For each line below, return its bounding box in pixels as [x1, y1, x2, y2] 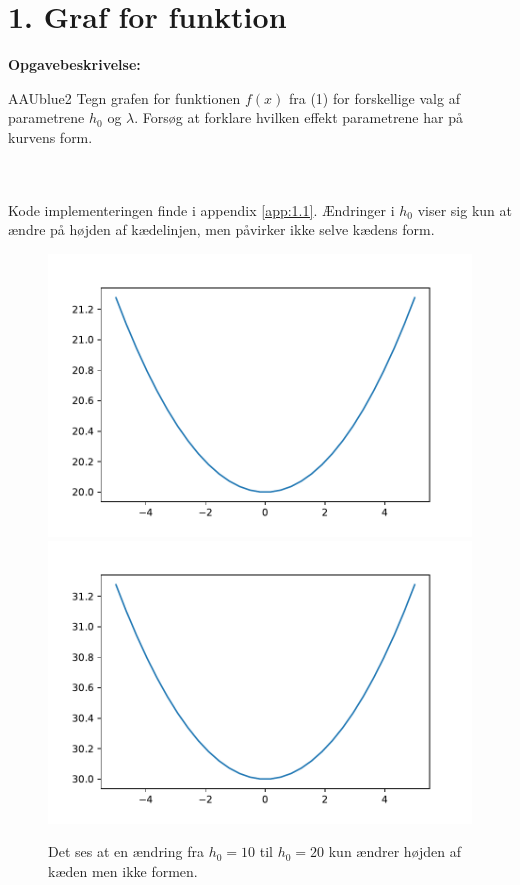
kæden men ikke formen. [48, 860, 198, 881]
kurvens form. [8, 126, 93, 147]
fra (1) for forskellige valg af [288, 87, 460, 108]
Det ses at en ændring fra [48, 841, 204, 862]
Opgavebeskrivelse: [8, 54, 141, 75]
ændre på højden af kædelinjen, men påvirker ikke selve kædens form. [8, 219, 435, 240]
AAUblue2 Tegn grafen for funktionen [8, 87, 241, 108]
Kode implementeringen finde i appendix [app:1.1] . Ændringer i [8, 199, 395, 220]
